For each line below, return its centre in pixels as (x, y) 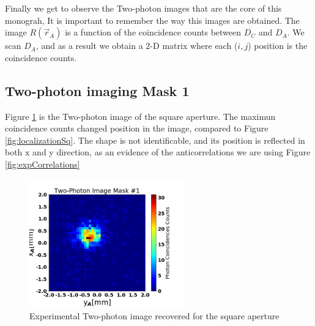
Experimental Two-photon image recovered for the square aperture (154, 315)
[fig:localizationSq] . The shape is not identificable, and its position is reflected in (155, 140)
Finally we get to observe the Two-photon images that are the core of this (143, 8)
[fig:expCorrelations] (43, 164)
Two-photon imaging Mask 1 (97, 90)
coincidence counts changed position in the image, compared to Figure (137, 128)
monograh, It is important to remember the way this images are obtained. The (152, 20)
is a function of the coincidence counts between (153, 32)
